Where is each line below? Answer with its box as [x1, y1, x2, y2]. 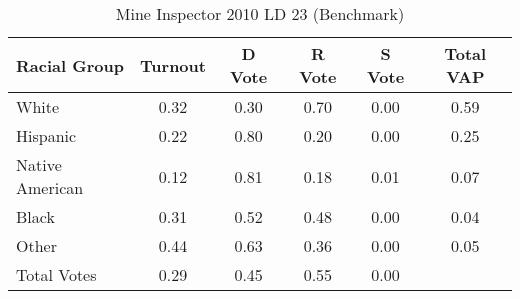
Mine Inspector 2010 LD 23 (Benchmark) [115, 2, 405, 25]
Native [16, 153, 62, 176]
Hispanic [16, 124, 77, 147]
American [16, 176, 84, 199]
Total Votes [16, 263, 97, 286]
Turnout [140, 53, 206, 77]
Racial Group [16, 53, 124, 77]
